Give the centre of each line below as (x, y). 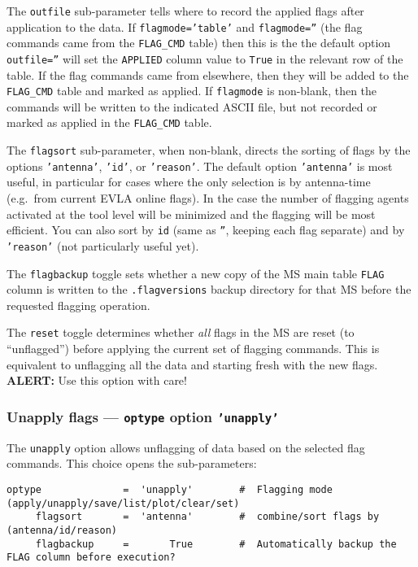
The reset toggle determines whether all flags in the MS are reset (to (181, 332)
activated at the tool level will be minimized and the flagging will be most (191, 214)
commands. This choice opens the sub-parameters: (132, 463)
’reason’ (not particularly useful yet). (103, 245)
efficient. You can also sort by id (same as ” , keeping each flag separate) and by (206, 230)
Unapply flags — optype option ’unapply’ (143, 416)
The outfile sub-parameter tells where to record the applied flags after (185, 11)
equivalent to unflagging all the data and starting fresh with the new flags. (192, 364)
